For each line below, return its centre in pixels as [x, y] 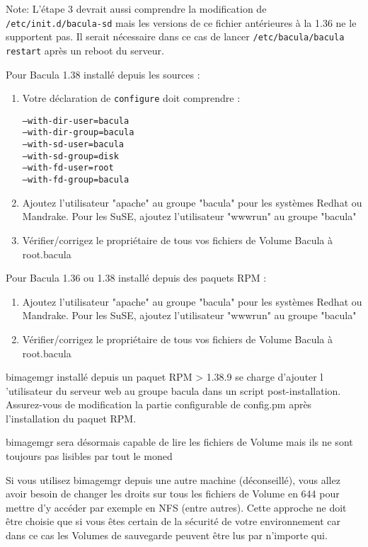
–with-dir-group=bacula [78, 133]
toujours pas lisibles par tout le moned [89, 456]
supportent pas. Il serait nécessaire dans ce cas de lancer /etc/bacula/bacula [175, 36]
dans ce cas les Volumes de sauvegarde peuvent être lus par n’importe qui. [167, 535]
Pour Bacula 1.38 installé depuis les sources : [103, 74]
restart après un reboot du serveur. [85, 50]
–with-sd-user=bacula [73, 145]
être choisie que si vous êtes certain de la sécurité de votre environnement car [173, 521]
